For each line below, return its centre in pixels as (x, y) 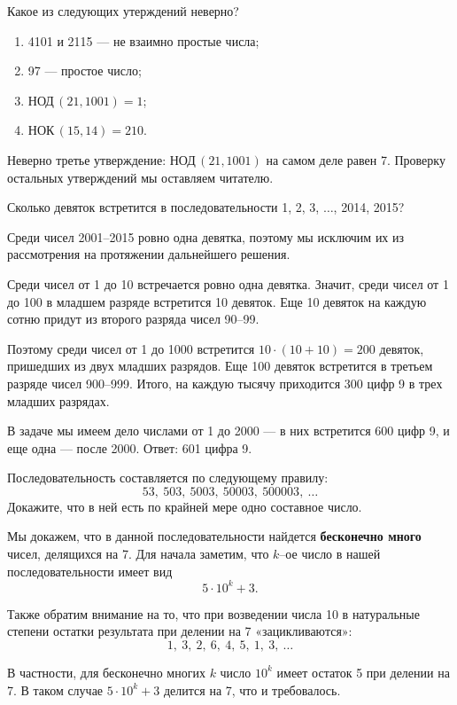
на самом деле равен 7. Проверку (356, 159)
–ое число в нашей (330, 554)
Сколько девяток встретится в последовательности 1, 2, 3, (163, 207)
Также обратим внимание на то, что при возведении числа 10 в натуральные (213, 613)
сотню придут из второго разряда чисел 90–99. (133, 319)
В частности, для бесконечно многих (106, 672)
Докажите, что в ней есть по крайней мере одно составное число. (185, 506)
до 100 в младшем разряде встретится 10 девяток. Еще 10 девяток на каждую (217, 301)
